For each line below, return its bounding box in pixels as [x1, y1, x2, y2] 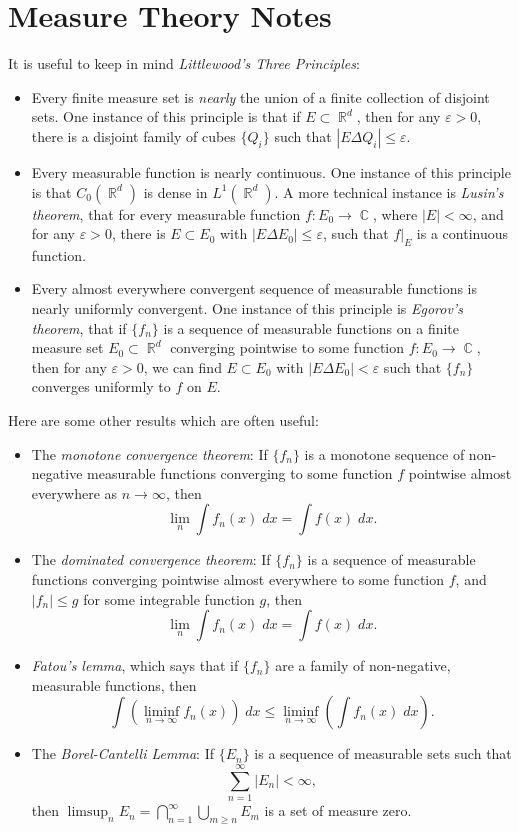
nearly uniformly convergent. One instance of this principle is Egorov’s [31, 298, 463, 319]
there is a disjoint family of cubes [31, 125, 236, 146]
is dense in [143, 181, 208, 202]
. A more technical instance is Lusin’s [274, 181, 504, 202]
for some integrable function [83, 588, 255, 609]
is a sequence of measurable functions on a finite [163, 317, 460, 338]
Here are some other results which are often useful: [8, 410, 319, 431]
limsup [67, 805, 109, 820]
